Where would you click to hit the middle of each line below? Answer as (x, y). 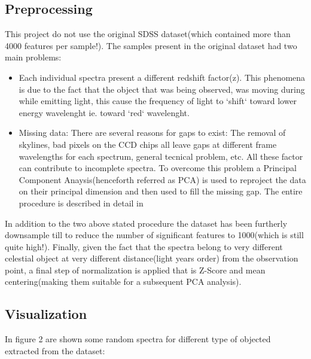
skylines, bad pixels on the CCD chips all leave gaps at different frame (148, 144)
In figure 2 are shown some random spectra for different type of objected (138, 339)
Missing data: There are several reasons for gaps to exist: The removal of (152, 133)
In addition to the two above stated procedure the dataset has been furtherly (146, 223)
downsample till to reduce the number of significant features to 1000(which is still (154, 235)
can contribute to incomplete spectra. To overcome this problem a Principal (158, 168)
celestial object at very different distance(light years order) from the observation (152, 258)
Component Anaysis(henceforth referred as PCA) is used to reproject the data (162, 179)
